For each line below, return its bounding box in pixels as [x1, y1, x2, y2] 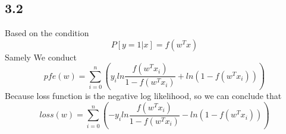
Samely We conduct [5, 50, 77, 63]
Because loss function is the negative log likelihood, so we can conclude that [5, 90, 282, 102]
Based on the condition [5, 27, 89, 39]
